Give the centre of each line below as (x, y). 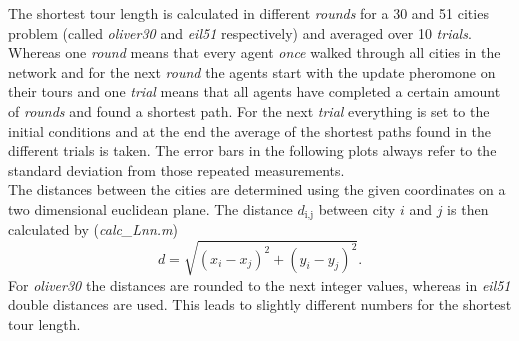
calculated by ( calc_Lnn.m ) (93, 229)
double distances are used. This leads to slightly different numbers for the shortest (260, 304)
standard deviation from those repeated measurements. (176, 169)
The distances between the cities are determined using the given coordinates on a (257, 189)
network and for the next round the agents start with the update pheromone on (252, 71)
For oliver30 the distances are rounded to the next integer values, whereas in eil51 (259, 284)
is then (468, 208)
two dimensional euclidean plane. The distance (150, 208)
